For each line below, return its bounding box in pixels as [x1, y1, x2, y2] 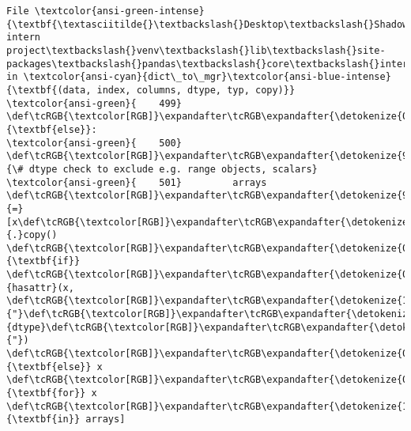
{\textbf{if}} [6, 255, 81, 267]
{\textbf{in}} [6, 414, 81, 425]
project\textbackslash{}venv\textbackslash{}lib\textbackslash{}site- [6, 44, 386, 56]
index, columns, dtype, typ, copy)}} [96, 84, 296, 96]
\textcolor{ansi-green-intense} [34, 6, 205, 17]
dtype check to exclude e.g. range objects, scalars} [28, 163, 318, 175]
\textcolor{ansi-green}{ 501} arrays [6, 176, 267, 188]
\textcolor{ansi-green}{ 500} [6, 137, 182, 149]
